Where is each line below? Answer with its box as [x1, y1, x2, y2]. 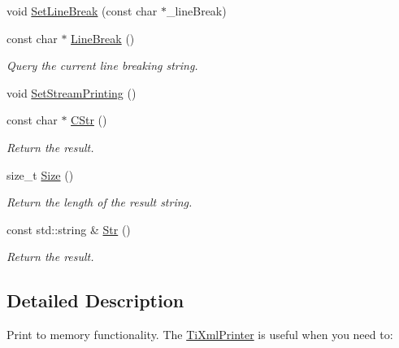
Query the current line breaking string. [7, 57, 198, 74]
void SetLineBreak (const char [7, 2, 158, 19]
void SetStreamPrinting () [7, 84, 137, 101]
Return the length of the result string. [7, 194, 193, 211]
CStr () [71, 111, 107, 128]
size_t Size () [7, 166, 74, 183]
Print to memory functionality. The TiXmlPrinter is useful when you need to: [7, 326, 393, 343]
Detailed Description [7, 288, 184, 313]
